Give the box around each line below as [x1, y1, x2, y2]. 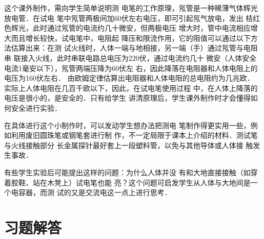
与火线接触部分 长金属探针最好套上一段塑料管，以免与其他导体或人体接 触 [4, 139, 253, 150]
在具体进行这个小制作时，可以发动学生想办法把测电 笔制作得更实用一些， [4, 119, 251, 130]
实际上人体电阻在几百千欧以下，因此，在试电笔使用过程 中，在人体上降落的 [4, 82, 258, 93]
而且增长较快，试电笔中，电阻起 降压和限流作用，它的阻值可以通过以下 [11, 32, 251, 43]
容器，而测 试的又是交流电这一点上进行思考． [18, 187, 172, 198]
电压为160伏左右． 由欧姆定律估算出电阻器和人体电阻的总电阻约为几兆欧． [4, 73, 254, 83]
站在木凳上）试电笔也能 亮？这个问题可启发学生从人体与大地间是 [32, 177, 251, 187]
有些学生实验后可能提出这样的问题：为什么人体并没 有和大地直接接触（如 [4, 166, 251, 177]
